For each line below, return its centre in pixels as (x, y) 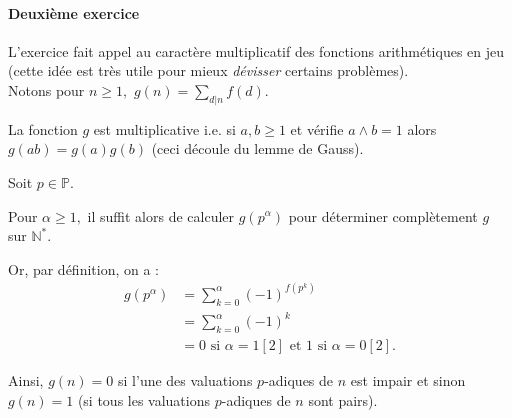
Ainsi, (26, 379)
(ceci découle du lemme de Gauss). (257, 148)
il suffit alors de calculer (161, 215)
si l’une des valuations (185, 379)
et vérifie (317, 128)
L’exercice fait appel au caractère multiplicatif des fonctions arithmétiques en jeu (256, 50)
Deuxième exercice (74, 12)
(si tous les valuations (144, 399)
